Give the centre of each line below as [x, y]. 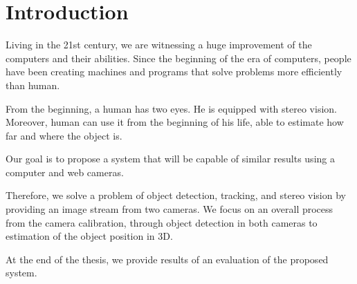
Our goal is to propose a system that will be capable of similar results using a [170, 159]
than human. [33, 85]
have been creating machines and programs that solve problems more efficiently [174, 72]
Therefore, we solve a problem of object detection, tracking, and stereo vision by [176, 195]
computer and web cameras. [65, 172]
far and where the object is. [64, 135]
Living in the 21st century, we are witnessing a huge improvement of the [159, 45]
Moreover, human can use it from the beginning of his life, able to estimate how [175, 122]
